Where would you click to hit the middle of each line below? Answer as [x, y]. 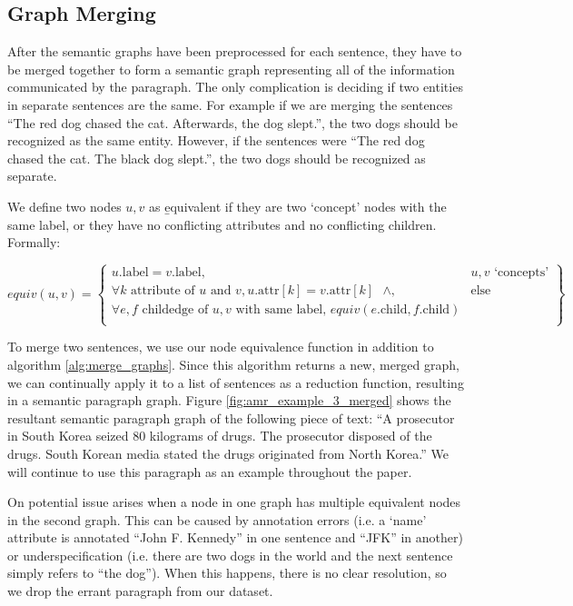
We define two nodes [64, 206]
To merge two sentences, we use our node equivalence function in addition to [221, 347]
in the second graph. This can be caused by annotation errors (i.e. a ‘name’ [217, 519]
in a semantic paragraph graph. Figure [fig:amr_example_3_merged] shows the [229, 400]
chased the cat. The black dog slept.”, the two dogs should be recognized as [217, 158]
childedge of [175, 310]
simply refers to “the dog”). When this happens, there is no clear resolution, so [227, 573]
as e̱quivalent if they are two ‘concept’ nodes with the [298, 206]
